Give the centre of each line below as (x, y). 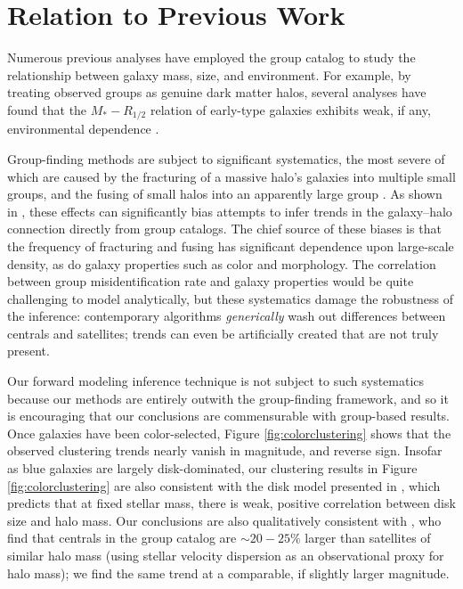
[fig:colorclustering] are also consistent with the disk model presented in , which (224, 485)
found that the (47, 109)
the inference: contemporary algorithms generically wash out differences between (227, 316)
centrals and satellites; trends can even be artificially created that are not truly (223, 333)
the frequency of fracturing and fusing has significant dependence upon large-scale (231, 245)
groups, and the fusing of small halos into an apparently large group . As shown (225, 194)
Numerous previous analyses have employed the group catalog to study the (211, 57)
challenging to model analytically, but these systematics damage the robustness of (231, 298)
